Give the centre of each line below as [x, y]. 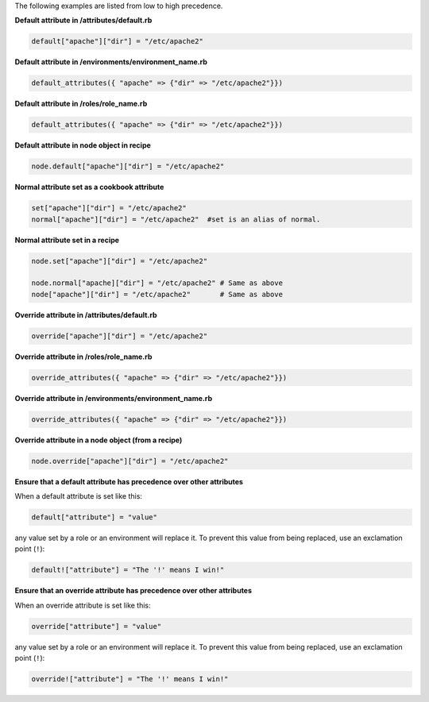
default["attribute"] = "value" [95, 517]
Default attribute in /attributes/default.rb [83, 21]
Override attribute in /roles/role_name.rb [83, 357]
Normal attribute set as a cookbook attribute [89, 187]
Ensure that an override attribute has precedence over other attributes [133, 591]
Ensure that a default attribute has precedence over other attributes [129, 481]
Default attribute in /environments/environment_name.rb [111, 62]
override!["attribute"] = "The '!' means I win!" [130, 679]
